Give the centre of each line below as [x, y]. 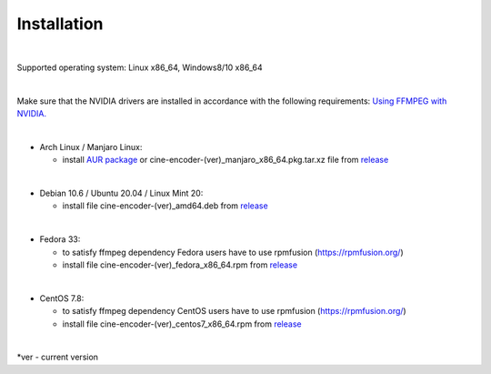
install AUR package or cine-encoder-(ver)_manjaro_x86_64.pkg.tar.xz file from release [225, 160]
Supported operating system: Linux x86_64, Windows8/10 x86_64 [140, 67]
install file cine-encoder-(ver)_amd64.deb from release [165, 206]
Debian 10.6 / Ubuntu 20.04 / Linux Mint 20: [121, 193]
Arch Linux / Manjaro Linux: [91, 147]
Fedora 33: [60, 239]
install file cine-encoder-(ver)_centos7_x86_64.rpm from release [182, 324]
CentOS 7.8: [62, 298]
